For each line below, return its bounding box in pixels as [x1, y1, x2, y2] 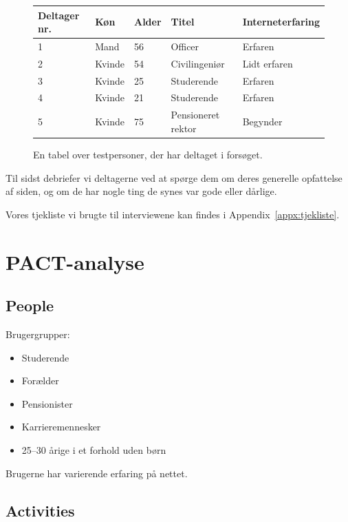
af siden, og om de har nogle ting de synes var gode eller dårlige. [6, 184, 277, 198]
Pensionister [21, 396, 73, 410]
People [6, 295, 54, 316]
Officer [171, 39, 199, 53]
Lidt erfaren [242, 56, 293, 70]
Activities [6, 499, 75, 521]
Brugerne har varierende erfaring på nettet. [6, 466, 188, 480]
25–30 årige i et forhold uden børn [21, 442, 166, 457]
